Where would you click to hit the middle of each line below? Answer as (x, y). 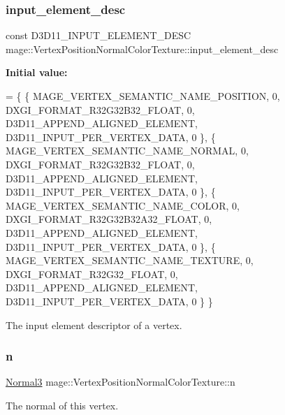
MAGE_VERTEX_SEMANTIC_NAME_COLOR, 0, (123, 205)
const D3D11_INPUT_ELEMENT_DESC (98, 35)
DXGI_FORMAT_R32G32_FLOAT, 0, (92, 274)
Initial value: (37, 72)
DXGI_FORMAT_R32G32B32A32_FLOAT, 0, (109, 219)
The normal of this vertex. (62, 405)
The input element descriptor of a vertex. (94, 325)
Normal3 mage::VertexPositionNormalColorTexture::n (120, 382)
